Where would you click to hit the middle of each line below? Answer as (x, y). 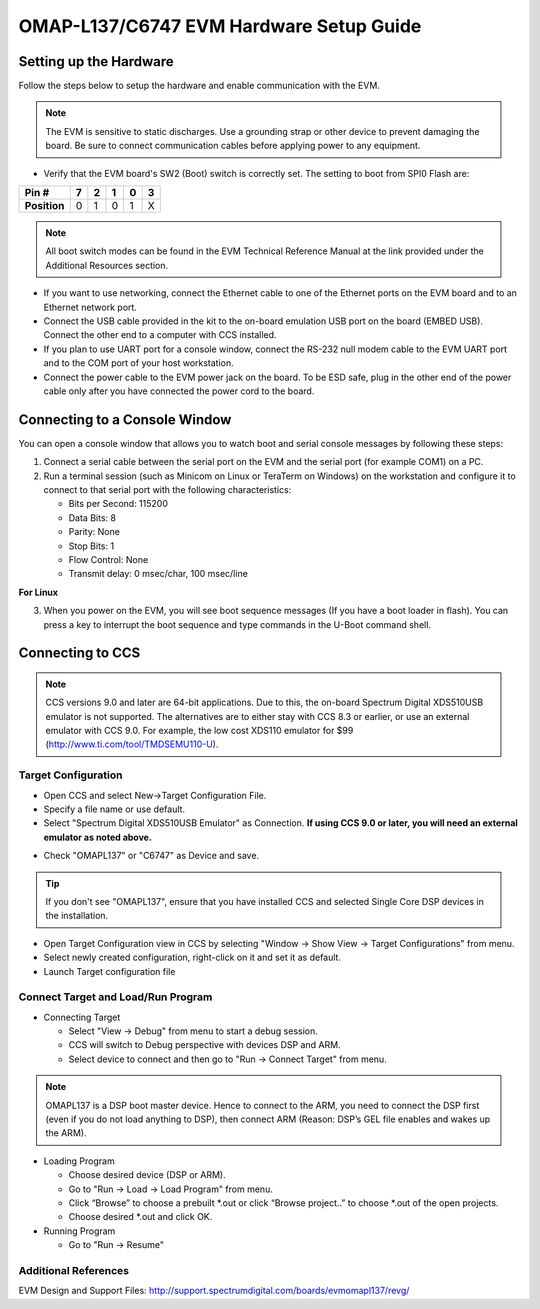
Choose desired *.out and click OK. (140, 1217)
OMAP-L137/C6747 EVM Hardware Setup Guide (220, 26)
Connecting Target (82, 1017)
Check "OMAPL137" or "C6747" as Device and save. (151, 856)
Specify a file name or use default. (114, 809)
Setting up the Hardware (96, 61)
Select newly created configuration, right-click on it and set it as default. (192, 957)
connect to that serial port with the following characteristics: (167, 489)
